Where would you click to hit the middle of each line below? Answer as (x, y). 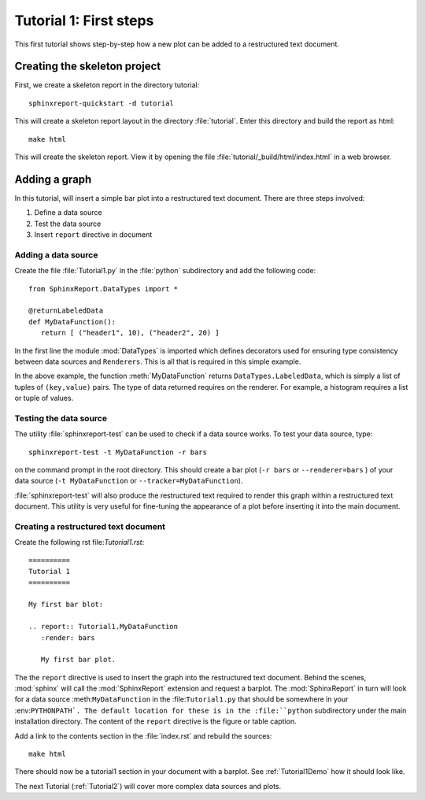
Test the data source (68, 224)
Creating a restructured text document (90, 526)
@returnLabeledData (66, 311)
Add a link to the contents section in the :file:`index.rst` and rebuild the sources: (143, 735)
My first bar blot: (66, 605)
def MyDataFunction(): (72, 322)
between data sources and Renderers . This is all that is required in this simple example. (158, 361)
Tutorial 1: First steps (84, 20)
